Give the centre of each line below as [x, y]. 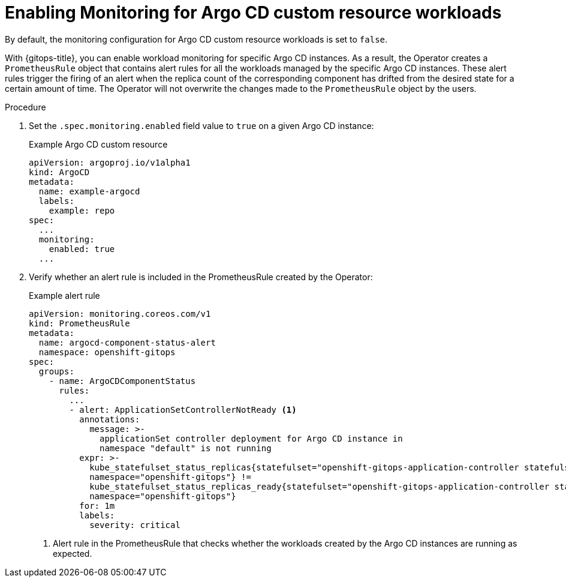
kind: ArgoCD [59, 172]
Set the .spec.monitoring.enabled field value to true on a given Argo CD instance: [201, 125]
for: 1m [97, 505]
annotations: [110, 419]
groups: [56, 371]
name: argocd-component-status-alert [127, 342]
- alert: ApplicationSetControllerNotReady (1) [183, 409]
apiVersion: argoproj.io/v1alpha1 [110, 162]
